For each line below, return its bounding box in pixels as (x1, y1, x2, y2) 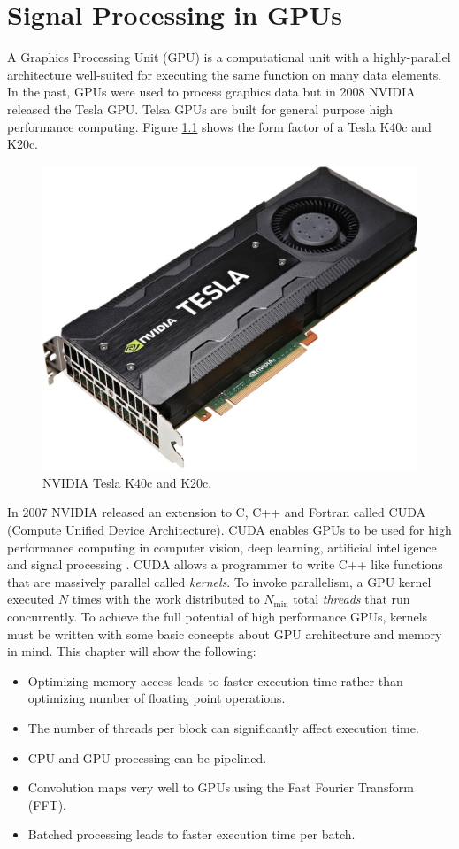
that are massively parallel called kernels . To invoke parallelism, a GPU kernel (7, 572, 432, 590)
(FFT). (27, 795, 66, 814)
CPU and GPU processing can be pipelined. (27, 748, 267, 767)
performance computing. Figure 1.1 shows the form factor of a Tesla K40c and (7, 117, 432, 135)
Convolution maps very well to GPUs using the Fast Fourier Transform (27, 778, 414, 797)
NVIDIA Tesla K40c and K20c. (42, 473, 212, 491)
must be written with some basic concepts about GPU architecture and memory (7, 624, 442, 643)
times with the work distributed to (72, 590, 260, 608)
